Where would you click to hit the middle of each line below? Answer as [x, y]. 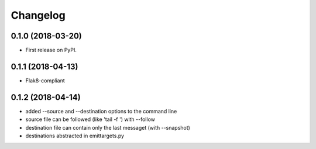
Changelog [38, 15]
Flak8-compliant [45, 80]
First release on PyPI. [51, 50]
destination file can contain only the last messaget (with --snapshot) [108, 127]
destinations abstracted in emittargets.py [75, 136]
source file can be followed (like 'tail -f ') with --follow [90, 119]
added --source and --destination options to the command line [101, 111]
